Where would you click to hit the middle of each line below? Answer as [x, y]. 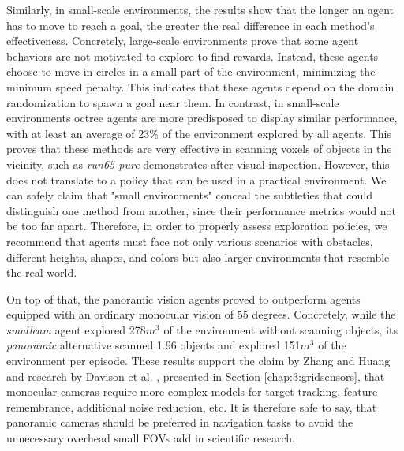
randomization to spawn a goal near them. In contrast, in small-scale [173, 102]
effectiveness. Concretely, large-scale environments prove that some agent [183, 41]
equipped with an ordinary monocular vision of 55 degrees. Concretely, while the [201, 314]
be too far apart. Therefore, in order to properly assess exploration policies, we [197, 226]
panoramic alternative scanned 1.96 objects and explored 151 [153, 345]
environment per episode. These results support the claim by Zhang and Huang [198, 361]
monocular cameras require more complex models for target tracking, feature [192, 391]
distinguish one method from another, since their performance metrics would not [202, 210]
